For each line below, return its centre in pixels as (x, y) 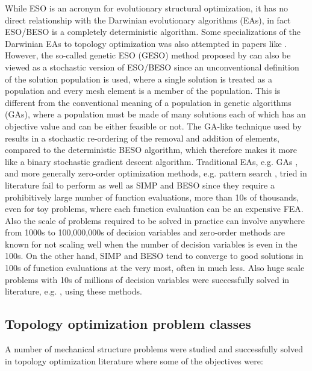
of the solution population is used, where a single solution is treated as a (139, 79)
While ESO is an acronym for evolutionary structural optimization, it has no (147, 8)
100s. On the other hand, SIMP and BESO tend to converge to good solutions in (154, 256)
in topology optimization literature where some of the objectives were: (134, 360)
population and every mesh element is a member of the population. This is (143, 91)
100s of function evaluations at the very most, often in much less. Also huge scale (155, 268)
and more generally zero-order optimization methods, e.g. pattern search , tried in (156, 173)
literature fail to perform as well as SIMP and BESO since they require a (140, 185)
